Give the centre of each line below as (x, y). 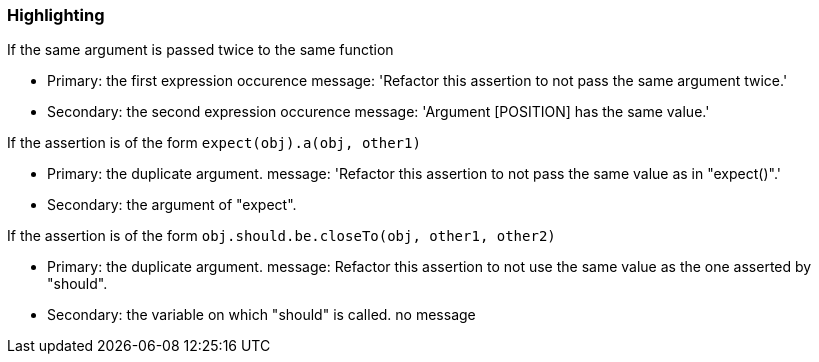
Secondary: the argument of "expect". (172, 205)
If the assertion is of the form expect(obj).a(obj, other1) (214, 143)
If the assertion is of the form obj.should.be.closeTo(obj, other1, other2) (281, 236)
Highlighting (56, 15)
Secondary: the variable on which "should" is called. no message (261, 315)
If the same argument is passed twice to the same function (200, 50)
